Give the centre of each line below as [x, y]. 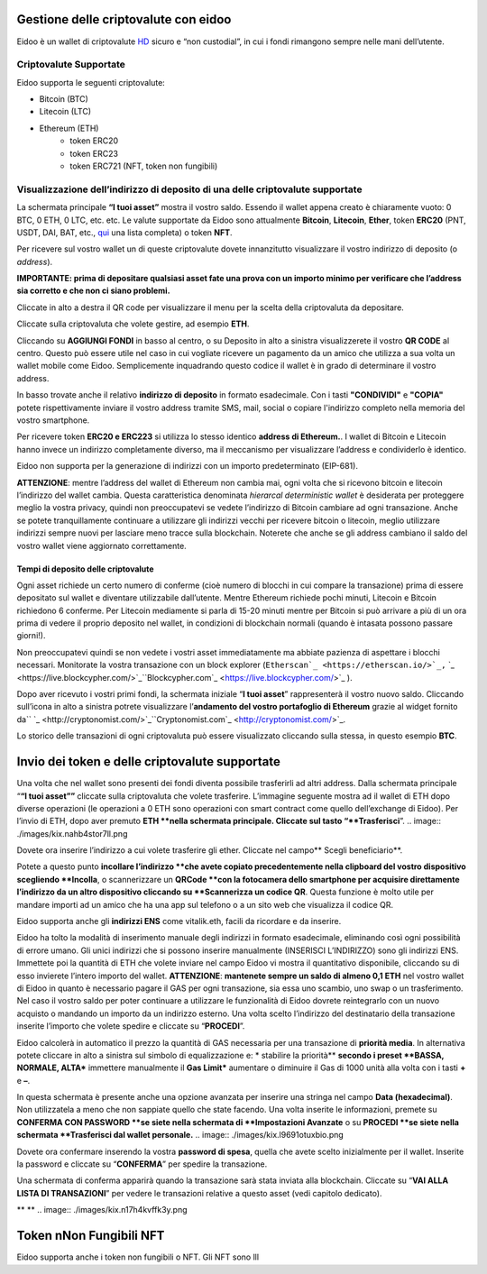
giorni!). [31, 636]
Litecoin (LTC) [65, 112]
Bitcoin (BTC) [64, 99]
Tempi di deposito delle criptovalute [85, 569]
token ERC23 [94, 153]
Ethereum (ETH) [69, 128]
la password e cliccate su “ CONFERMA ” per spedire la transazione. [142, 1164]
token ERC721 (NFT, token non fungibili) [144, 166]
